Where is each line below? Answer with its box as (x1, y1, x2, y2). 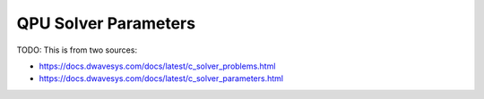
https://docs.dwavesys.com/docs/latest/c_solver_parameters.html (39, 73, 284, 84)
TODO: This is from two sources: (16, 45, 138, 55)
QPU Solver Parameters (16, 13, 196, 33)
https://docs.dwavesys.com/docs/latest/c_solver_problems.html (39, 61, 276, 71)
